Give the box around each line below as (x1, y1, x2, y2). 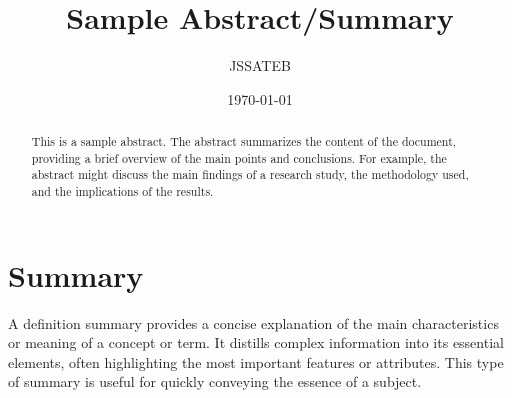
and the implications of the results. (31, 183, 214, 200)
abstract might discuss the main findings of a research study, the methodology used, (31, 166, 469, 183)
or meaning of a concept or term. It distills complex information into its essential (8, 332, 504, 353)
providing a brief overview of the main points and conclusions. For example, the (31, 149, 447, 166)
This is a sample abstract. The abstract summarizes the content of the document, (31, 133, 457, 150)
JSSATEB (229, 55, 291, 76)
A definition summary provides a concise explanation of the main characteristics (8, 312, 499, 333)
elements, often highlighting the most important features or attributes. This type (8, 351, 504, 372)
